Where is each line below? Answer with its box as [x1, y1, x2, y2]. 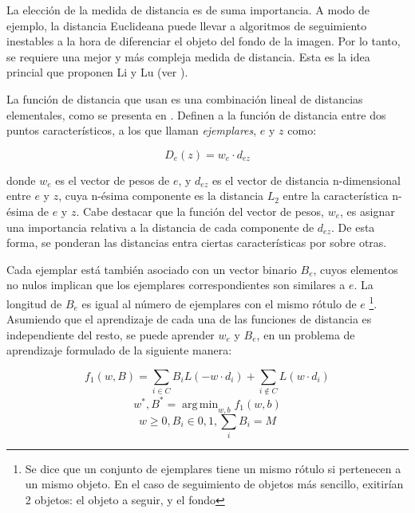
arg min [182, 398, 219, 410]
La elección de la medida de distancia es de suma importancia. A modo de [6, 2, 370, 18]
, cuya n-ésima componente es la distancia [58, 187, 264, 204]
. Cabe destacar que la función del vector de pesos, [76, 202, 325, 219]
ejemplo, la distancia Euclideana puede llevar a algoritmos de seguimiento [6, 17, 367, 33]
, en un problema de [256, 326, 355, 343]
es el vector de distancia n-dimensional [211, 171, 401, 188]
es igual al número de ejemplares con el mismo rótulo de [81, 295, 357, 311]
